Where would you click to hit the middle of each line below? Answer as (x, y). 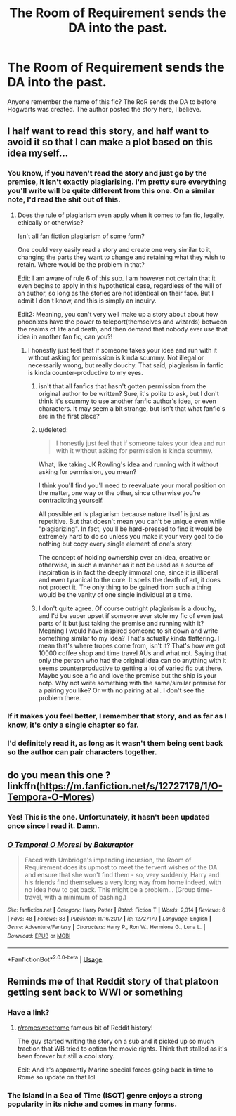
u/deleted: (53, 429)
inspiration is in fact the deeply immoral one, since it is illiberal (128, 572)
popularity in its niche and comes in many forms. (92, 1104)
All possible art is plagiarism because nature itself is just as (124, 513)
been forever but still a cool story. (66, 1056)
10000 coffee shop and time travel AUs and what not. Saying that (132, 653)
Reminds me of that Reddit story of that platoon (113, 981)
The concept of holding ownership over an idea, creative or (124, 557)
